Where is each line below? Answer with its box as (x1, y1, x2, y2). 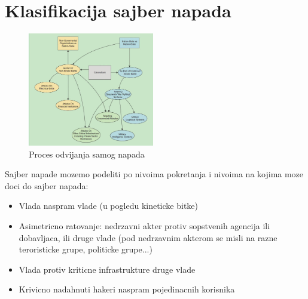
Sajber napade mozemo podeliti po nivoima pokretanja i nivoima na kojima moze (5, 168, 304, 180)
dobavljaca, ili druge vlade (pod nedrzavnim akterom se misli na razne (19, 231, 277, 243)
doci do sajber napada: (5, 179, 89, 192)
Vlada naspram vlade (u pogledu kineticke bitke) (19, 199, 198, 212)
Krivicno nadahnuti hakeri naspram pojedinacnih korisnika (19, 283, 235, 295)
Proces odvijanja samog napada (29, 147, 145, 160)
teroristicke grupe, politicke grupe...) (19, 243, 153, 255)
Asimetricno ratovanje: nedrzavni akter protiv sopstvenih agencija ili (19, 219, 270, 232)
